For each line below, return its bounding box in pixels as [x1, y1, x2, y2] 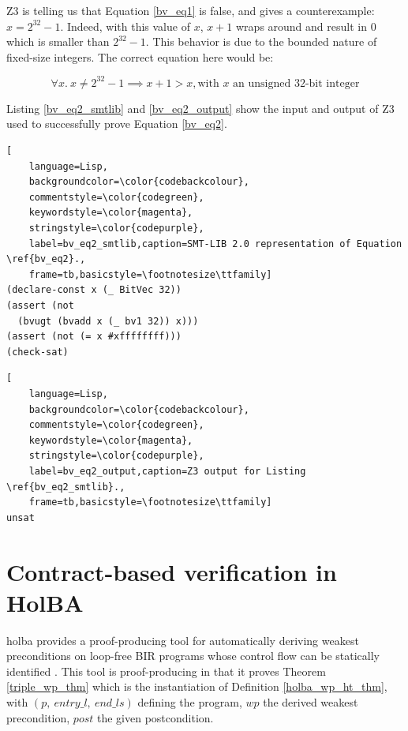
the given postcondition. [96, 709, 214, 725]
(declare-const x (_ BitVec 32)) [6, 284, 182, 296]
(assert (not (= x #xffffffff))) [6, 331, 182, 343]
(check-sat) [6, 346, 69, 358]
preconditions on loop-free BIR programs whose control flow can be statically [6, 647, 380, 664]
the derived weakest [263, 694, 358, 710]
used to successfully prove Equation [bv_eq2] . [6, 115, 227, 132]
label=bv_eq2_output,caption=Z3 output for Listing [28, 465, 306, 477]
